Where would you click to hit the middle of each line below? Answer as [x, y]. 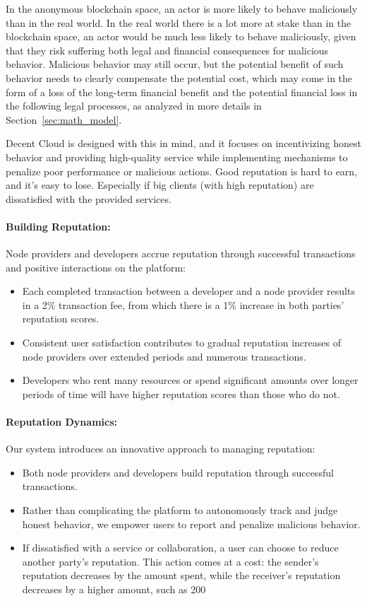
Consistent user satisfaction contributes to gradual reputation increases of [181, 343]
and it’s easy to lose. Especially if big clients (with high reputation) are [160, 185]
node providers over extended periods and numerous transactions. [164, 356]
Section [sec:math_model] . [64, 119]
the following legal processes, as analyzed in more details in [134, 106]
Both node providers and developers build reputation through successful [178, 472]
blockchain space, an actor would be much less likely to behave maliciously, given [181, 36]
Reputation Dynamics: [61, 422]
